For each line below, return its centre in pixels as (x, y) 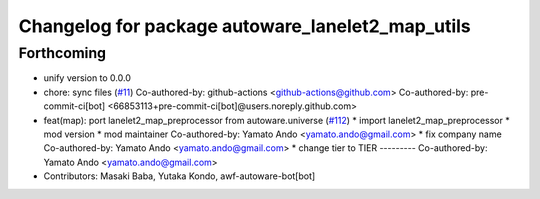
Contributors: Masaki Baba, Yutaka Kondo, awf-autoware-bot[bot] (179, 176)
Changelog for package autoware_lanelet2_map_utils (245, 26)
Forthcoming (62, 53)
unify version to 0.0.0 (87, 78)
